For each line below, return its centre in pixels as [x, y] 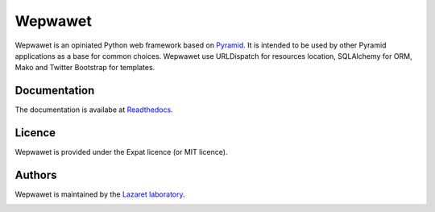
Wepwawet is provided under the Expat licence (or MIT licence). [121, 152]
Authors [36, 175]
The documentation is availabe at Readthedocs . [94, 110]
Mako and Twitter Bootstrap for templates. [85, 68]
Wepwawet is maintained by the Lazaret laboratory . [100, 194]
